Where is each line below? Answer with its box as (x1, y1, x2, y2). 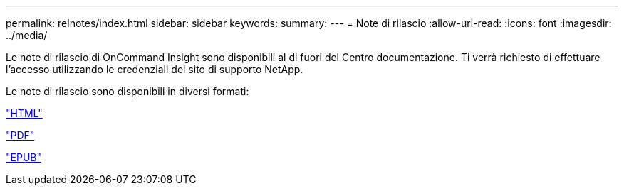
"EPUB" (6, 151, 41, 163)
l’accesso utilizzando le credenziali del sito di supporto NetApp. (6, 63, 303, 75)
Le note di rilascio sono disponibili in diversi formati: (6, 85, 249, 97)
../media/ (6, 29, 48, 41)
